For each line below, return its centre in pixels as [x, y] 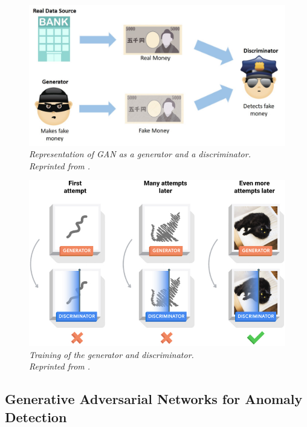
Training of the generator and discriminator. [111, 354]
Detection [36, 416]
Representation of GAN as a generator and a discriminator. [140, 154]
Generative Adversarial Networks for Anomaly [154, 399]
